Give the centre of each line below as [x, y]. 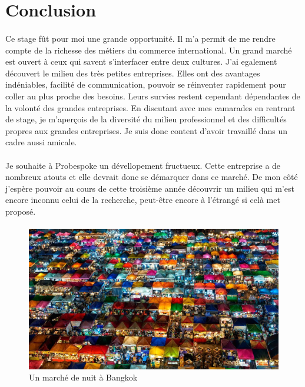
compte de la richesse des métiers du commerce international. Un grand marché [149, 50]
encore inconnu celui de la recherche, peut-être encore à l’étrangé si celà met [143, 200]
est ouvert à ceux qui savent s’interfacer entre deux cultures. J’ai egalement [141, 61]
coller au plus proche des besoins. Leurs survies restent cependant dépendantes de [153, 96]
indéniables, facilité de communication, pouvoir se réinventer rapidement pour [146, 84]
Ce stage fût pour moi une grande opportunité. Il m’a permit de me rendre [140, 38]
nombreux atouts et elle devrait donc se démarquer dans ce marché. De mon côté [152, 177]
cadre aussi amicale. [41, 142]
